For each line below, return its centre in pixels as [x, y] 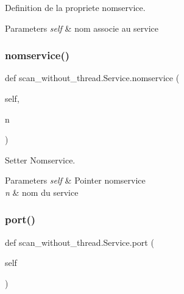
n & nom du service [42, 192]
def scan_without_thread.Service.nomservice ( [92, 78]
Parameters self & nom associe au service [82, 28]
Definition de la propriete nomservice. [75, 7]
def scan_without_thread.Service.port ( [80, 242]
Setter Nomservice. [40, 160]
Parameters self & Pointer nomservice [75, 180]
